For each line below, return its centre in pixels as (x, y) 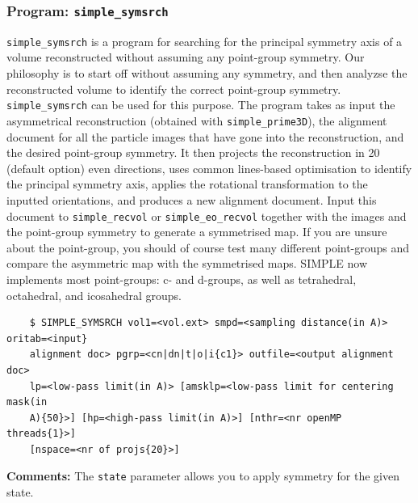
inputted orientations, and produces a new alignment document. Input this (192, 199)
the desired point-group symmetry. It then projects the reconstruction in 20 (193, 152)
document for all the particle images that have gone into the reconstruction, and (205, 136)
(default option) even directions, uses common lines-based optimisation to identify (209, 168)
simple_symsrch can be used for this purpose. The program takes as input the (201, 105)
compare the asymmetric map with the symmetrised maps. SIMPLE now (187, 263)
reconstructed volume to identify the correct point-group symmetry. (174, 89)
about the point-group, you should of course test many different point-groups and (208, 247)
